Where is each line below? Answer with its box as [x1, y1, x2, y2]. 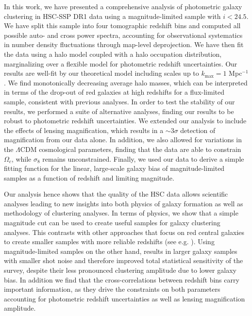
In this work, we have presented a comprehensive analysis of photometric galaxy [4, 1, 242, 11]
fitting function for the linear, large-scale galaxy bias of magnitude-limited [4, 163, 225, 173]
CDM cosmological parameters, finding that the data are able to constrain [20, 144, 241, 154]
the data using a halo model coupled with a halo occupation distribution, [4, 49, 222, 59]
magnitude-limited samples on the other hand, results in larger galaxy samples [4, 246, 237, 256]
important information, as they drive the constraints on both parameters [4, 284, 220, 294]
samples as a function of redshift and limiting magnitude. [4, 172, 174, 183]
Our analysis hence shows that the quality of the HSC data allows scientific [4, 189, 228, 199]
